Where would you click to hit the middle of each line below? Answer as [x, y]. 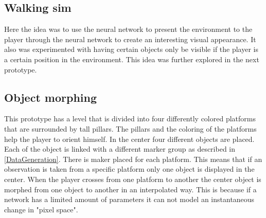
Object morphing [51, 97]
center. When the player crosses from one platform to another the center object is [133, 179]
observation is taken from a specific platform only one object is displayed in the [129, 169]
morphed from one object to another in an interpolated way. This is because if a [130, 189]
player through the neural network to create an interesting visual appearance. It [130, 39]
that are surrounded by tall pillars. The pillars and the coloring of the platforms [130, 128]
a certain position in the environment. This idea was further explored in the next [132, 59]
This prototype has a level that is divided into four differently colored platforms [130, 119]
